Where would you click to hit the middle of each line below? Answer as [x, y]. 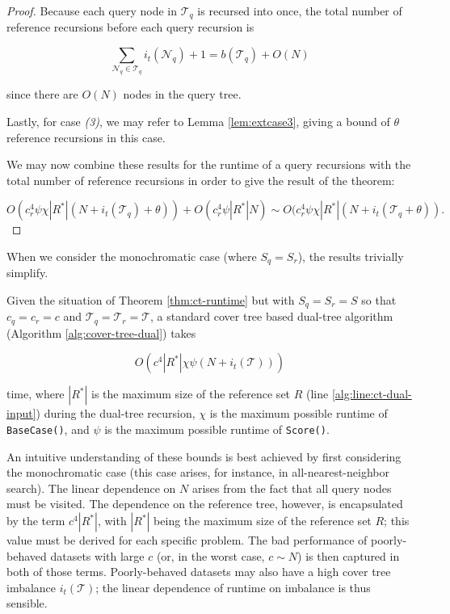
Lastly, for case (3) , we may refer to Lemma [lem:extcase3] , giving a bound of [198, 121]
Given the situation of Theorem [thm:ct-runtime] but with [151, 299]
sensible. [27, 603]
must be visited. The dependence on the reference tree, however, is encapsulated [205, 504]
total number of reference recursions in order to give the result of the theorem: [201, 180]
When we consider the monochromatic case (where [132, 256]
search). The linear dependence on [91, 488]
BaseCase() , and [48, 429]
